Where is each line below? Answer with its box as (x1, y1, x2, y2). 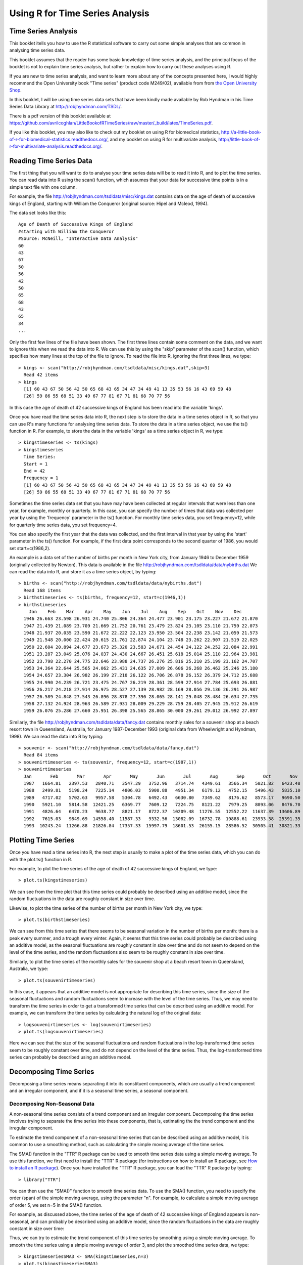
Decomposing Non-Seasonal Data (9, 1101, 95, 1108)
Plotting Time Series (9, 836, 75, 845)
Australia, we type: (9, 965, 48, 972)
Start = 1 (23, 461, 48, 467)
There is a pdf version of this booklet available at (9, 113, 111, 119)
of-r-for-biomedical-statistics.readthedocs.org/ (9, 136, 108, 142)
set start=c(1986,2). (9, 545, 50, 551)
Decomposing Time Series (9, 1067, 94, 1076)
